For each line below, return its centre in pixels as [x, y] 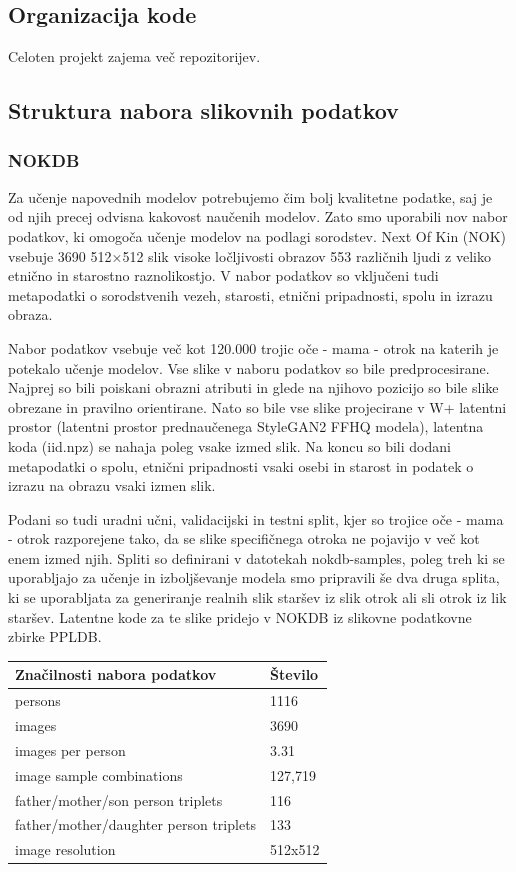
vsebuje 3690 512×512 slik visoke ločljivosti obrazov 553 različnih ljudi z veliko [249, 255]
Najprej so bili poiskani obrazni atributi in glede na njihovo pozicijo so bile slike [253, 387]
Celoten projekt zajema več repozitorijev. [134, 56]
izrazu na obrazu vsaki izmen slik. [112, 485]
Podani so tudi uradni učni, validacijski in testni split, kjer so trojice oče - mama [256, 518]
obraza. [30, 314]
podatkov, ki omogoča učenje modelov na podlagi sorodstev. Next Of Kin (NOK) [257, 235]
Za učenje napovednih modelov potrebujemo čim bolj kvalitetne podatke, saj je [250, 196]
